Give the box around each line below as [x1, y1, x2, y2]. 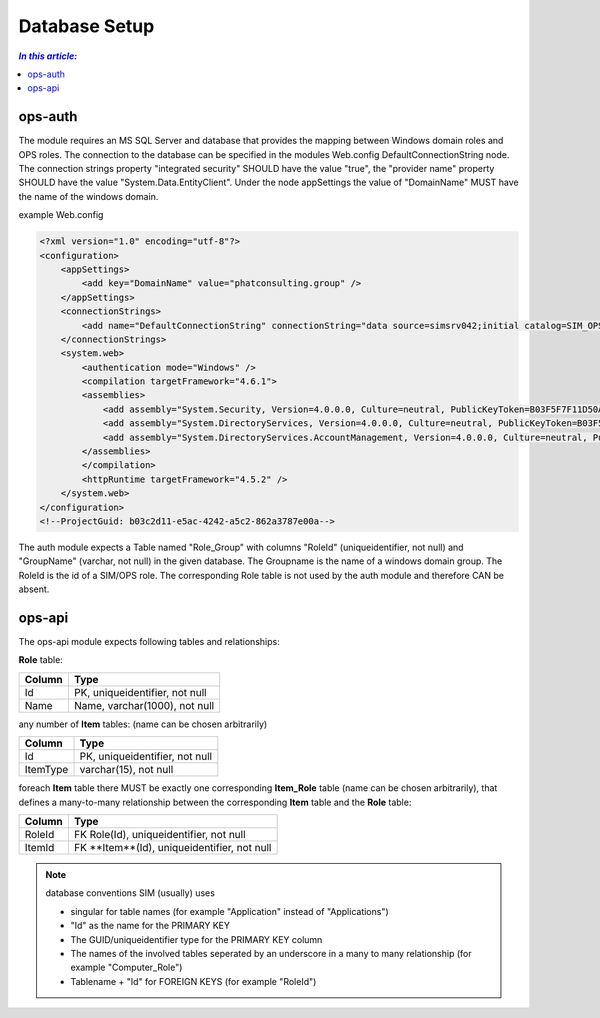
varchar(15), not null [79, 763, 174, 777]
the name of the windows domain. [18, 190, 159, 202]
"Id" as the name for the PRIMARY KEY [70, 920, 230, 932]
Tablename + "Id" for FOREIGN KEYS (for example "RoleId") [70, 975, 317, 987]
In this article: [18, 50, 78, 62]
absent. [18, 583, 50, 595]
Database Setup [18, 15, 155, 37]
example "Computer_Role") [70, 961, 183, 974]
